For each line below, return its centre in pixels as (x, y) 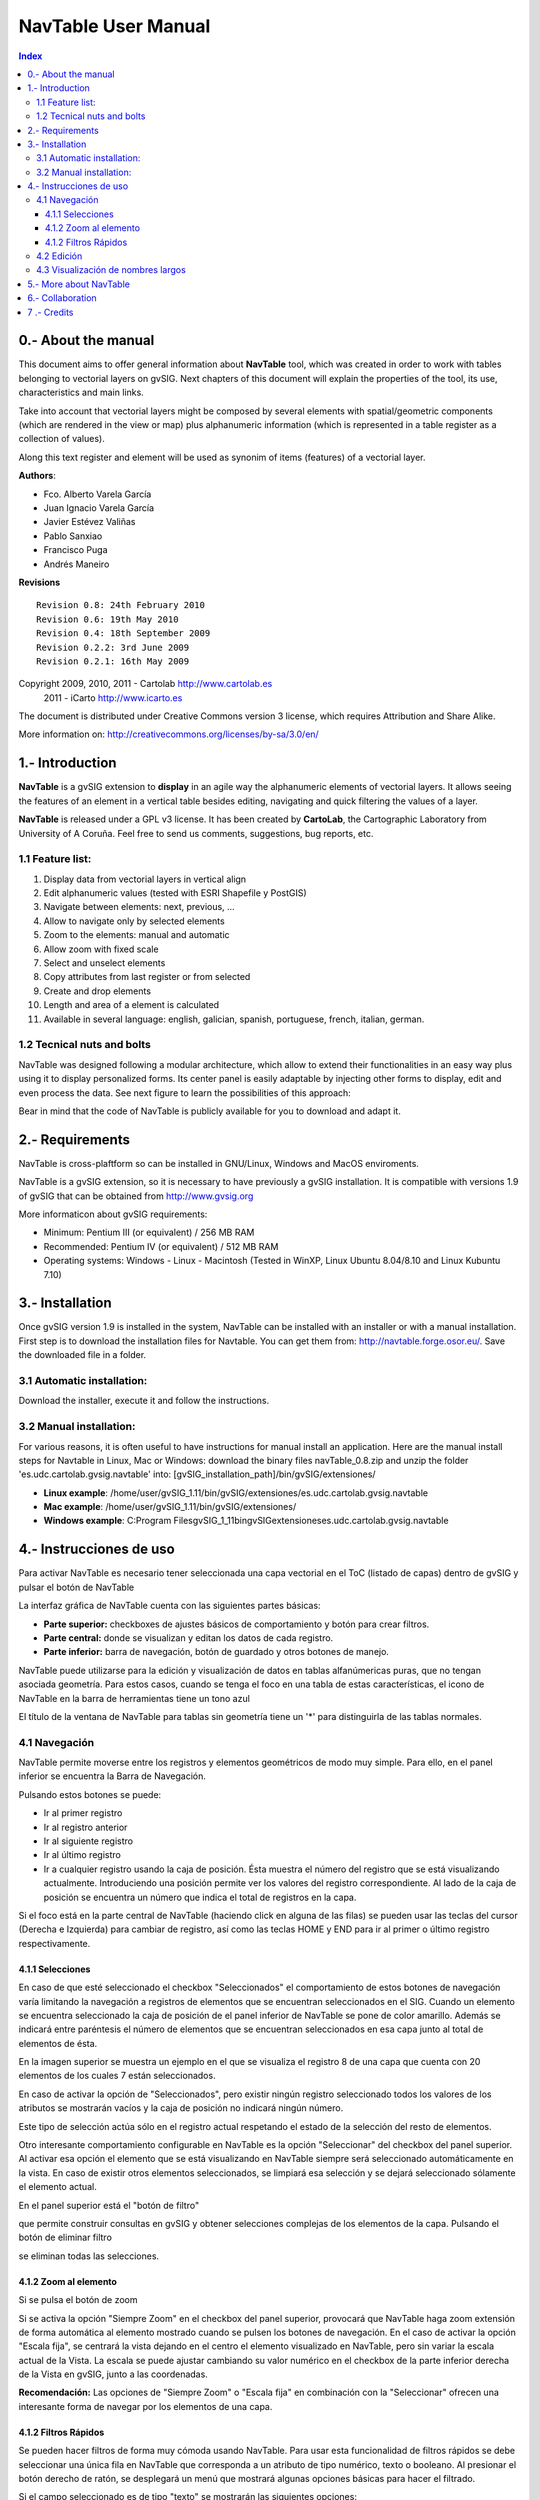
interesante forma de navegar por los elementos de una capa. (145, 2406)
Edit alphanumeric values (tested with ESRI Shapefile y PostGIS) (175, 893)
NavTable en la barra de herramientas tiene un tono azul (134, 1698)
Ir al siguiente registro (88, 1841)
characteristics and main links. (81, 392)
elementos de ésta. (58, 2043)
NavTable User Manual (114, 26)
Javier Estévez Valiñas (89, 522)
